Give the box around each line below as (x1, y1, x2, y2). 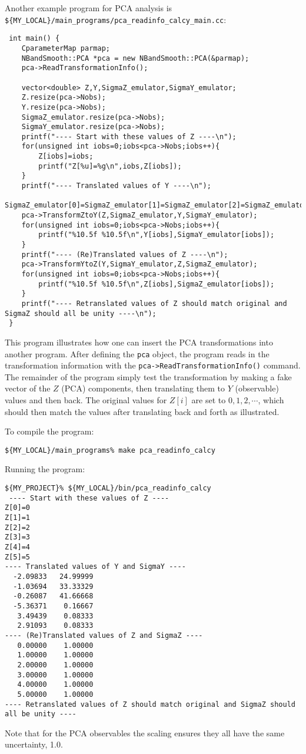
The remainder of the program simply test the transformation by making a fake (5, 370, 292, 383)
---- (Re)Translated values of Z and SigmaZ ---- (5, 631, 203, 640)
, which (258, 394, 284, 406)
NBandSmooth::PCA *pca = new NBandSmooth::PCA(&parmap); (21, 54, 250, 62)
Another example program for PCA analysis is (5, 2, 172, 14)
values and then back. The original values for (5, 394, 167, 406)
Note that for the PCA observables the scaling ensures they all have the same (5, 726, 285, 739)
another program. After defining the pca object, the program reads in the (5, 347, 270, 360)
